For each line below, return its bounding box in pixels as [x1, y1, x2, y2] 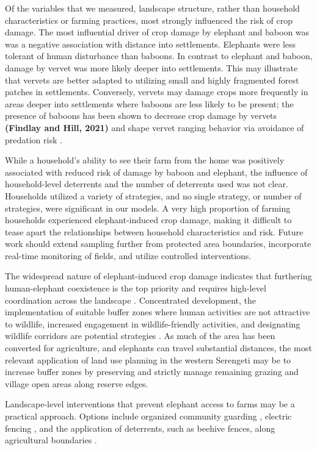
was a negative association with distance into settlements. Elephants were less [5, 37, 296, 50]
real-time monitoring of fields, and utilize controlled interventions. [5, 249, 252, 262]
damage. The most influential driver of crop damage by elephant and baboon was [5, 26, 310, 38]
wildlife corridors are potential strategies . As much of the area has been [5, 329, 275, 342]
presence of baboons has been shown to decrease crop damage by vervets [5, 109, 277, 122]
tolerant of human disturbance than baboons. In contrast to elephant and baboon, [5, 49, 313, 62]
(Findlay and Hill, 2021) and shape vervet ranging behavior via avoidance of [5, 121, 304, 134]
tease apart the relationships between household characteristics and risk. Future [5, 225, 304, 238]
